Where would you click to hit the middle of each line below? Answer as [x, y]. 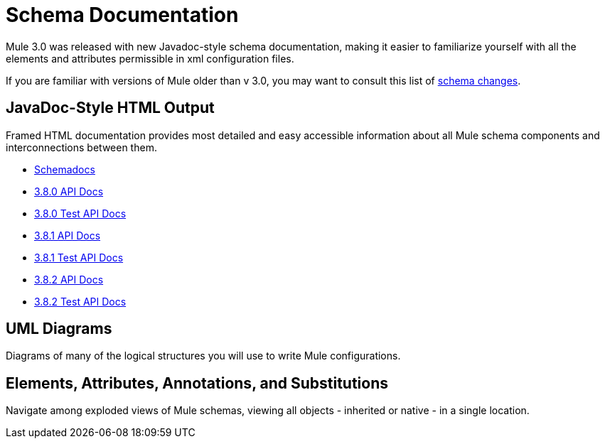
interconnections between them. [81, 147]
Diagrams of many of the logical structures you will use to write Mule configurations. [203, 356]
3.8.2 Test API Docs [80, 301]
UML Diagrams [59, 329]
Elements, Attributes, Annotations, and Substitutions [197, 383]
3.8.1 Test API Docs [79, 257]
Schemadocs [65, 169]
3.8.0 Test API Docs [80, 213]
